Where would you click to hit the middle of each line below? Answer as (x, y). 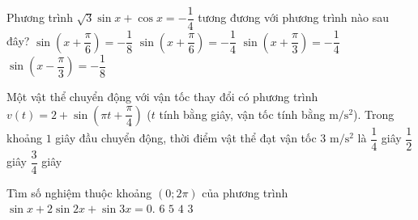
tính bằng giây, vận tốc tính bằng (242, 114)
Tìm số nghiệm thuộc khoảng (79, 192)
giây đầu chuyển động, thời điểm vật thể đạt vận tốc (186, 138)
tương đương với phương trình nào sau (294, 17)
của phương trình (245, 192)
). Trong (374, 114)
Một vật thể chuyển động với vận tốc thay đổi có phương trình (162, 96)
